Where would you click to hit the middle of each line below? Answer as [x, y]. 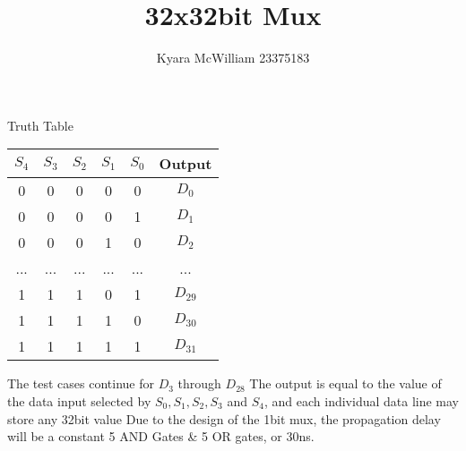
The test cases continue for [81, 383]
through [199, 383]
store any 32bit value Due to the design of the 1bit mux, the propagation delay [224, 418]
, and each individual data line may [362, 400]
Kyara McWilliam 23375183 [233, 58]
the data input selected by [79, 400]
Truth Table [40, 125]
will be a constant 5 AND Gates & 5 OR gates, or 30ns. [161, 436]
